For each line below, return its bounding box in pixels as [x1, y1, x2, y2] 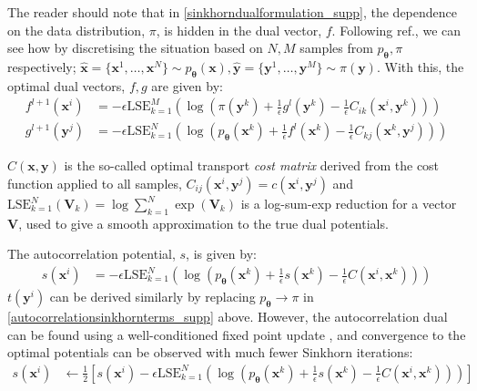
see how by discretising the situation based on [7, 38, 263, 57]
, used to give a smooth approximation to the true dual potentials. [18, 213, 389, 232]
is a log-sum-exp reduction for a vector [240, 194, 457, 213]
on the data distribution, [7, 20, 146, 39]
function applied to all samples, [7, 174, 182, 193]
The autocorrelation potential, [7, 244, 176, 263]
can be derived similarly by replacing [49, 287, 256, 306]
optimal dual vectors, [7, 76, 126, 95]
